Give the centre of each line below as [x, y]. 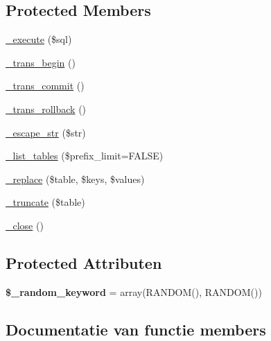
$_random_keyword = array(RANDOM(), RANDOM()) [134, 291]
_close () [25, 225]
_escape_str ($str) [46, 132]
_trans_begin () [41, 62]
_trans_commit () [45, 86]
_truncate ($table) [45, 202]
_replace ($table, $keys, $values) [75, 178]
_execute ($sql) [39, 39]
